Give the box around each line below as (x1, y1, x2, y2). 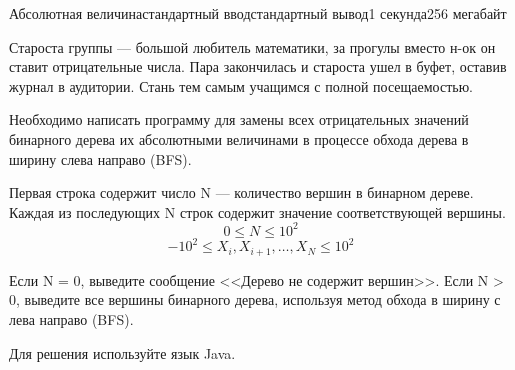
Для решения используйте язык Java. (9, 342, 236, 363)
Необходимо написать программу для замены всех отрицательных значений (9, 109, 469, 130)
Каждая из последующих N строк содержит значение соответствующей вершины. (9, 201, 506, 222)
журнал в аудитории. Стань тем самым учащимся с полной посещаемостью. (9, 75, 474, 96)
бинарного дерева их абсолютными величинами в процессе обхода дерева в (9, 128, 469, 149)
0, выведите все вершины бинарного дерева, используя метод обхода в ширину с (9, 289, 501, 310)
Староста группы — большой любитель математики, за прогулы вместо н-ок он (9, 36, 496, 57)
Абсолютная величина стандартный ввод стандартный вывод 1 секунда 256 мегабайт (9, 3, 507, 23)
